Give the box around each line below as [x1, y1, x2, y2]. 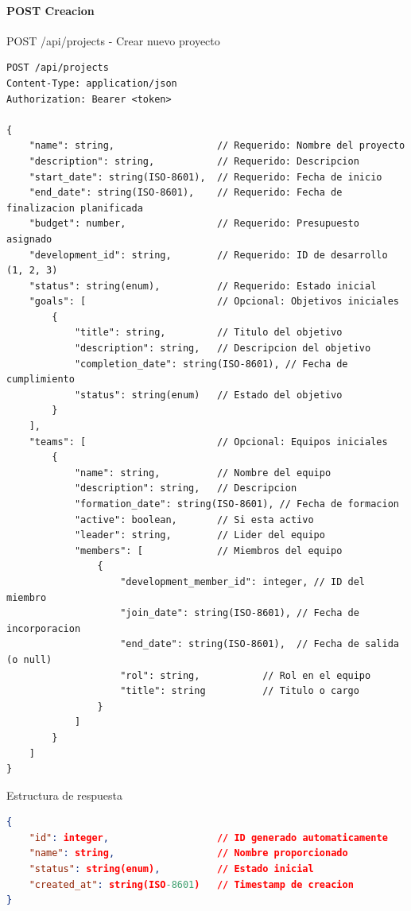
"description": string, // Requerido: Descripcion [29, 155, 359, 167]
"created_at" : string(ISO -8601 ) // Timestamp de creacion [29, 878, 354, 890]
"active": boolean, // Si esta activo [74, 514, 314, 525]
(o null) [6, 653, 52, 665]
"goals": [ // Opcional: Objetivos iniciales [29, 296, 399, 308]
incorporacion [6, 622, 81, 634]
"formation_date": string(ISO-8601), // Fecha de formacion [74, 498, 399, 510]
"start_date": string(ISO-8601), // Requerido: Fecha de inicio [29, 171, 382, 183]
